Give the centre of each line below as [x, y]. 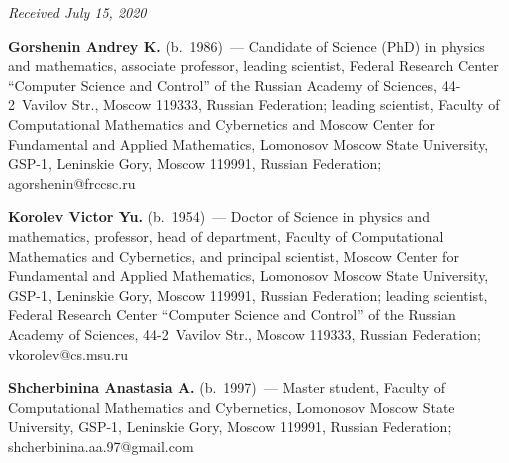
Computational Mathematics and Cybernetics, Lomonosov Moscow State [231, 406]
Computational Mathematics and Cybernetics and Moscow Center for [221, 123]
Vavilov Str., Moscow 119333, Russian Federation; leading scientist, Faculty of [260, 104]
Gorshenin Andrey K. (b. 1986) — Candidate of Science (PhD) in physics [246, 45]
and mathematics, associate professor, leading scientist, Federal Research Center [253, 65]
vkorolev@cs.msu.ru [68, 353]
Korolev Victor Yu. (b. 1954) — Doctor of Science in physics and [219, 216]
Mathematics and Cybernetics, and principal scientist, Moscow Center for [233, 255]
